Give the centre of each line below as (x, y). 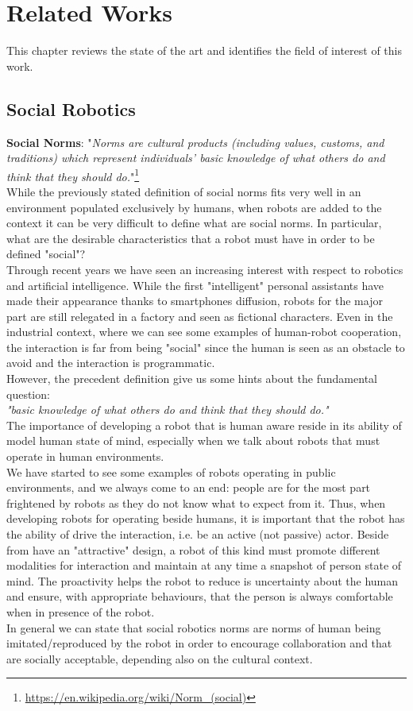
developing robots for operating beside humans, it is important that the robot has (206, 518)
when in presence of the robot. (81, 611)
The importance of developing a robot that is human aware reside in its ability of (204, 425)
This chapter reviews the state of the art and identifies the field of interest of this (204, 50)
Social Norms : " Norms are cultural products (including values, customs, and (195, 142)
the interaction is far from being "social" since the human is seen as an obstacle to (206, 347)
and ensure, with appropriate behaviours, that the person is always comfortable (200, 596)
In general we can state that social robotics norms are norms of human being (194, 627)
